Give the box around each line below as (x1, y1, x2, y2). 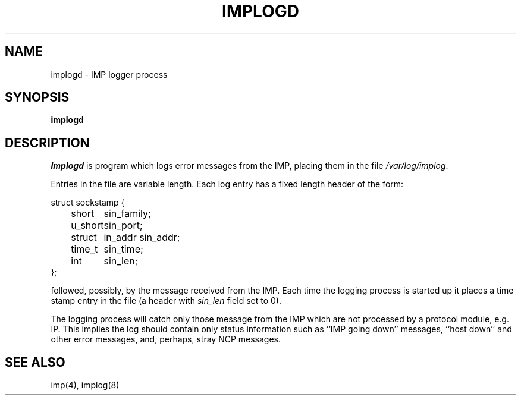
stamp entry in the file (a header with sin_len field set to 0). (51, 295, 281, 306)
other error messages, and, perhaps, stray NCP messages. (51, 334, 281, 345)
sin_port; (103, 219, 143, 232)
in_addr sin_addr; (103, 231, 180, 244)
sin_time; (103, 243, 143, 256)
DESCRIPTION (5, 135, 90, 150)
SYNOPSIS (5, 90, 70, 105)
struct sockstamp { (51, 197, 125, 208)
